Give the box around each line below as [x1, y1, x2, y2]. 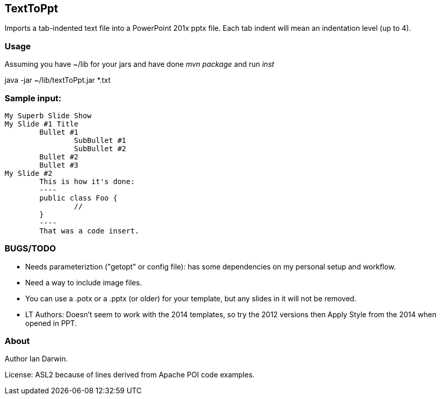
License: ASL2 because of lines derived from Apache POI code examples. [5, 370, 255, 379]
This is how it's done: [39, 177, 135, 186]
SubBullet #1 [74, 136, 127, 144]
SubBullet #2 [74, 144, 127, 153]
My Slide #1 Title [5, 119, 79, 128]
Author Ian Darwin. [5, 354, 68, 364]
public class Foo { [39, 193, 118, 202]
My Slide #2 [5, 169, 52, 177]
